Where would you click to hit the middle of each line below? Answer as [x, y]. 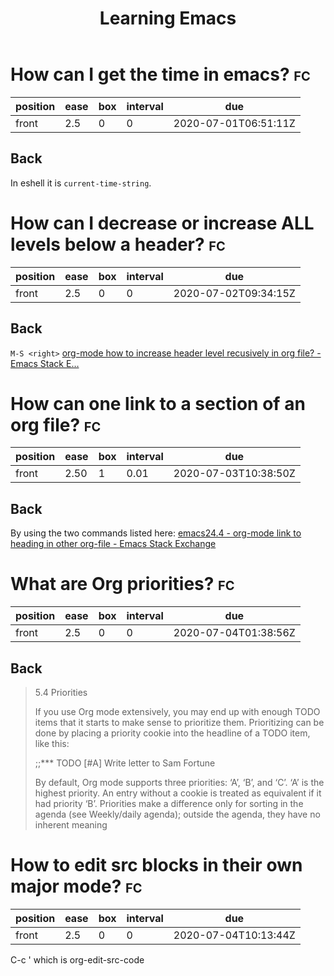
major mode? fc [76, 886]
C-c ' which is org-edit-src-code [77, 959]
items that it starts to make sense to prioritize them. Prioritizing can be [179, 722]
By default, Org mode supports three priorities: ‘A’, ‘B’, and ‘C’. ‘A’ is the [179, 782]
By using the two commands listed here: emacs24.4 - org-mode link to [156, 533]
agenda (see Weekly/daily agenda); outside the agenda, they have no [177, 814]
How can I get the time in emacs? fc [160, 74]
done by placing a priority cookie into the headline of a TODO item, [172, 733]
